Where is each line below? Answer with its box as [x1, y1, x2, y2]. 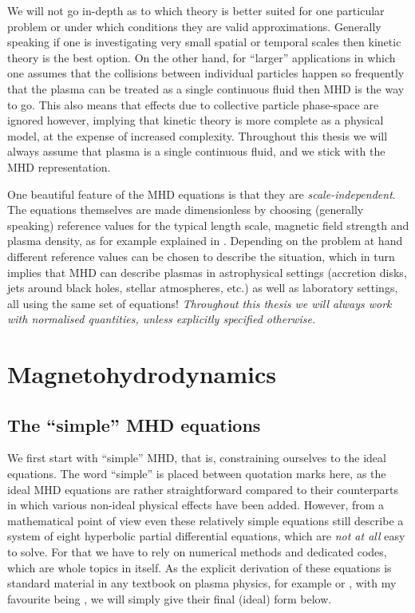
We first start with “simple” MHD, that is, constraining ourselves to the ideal [7, 449, 386, 466]
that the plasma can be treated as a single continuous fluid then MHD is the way [7, 80, 405, 97]
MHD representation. [7, 158, 111, 175]
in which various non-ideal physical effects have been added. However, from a [7, 496, 385, 513]
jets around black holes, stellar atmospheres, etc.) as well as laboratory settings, [7, 279, 398, 296]
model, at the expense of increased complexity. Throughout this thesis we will [7, 127, 388, 144]
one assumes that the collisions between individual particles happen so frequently [7, 65, 405, 81]
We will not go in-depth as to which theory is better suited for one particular [7, 2, 385, 18]
